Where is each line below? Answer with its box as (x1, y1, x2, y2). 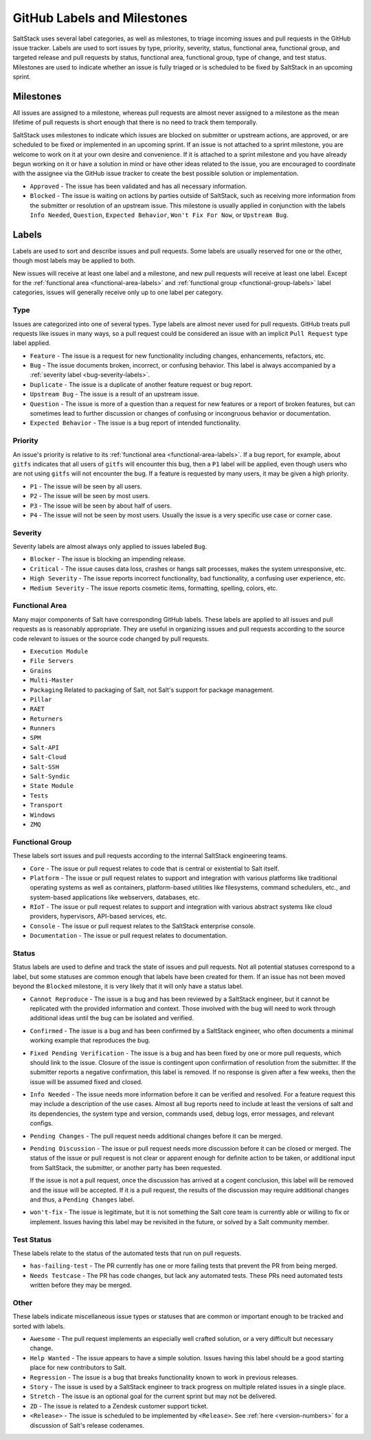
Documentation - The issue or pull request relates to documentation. (30, 932, 228, 940)
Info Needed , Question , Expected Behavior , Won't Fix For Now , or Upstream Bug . (30, 210, 289, 219)
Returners (30, 715, 63, 723)
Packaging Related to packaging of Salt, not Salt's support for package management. (30, 686, 274, 694)
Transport (30, 801, 63, 809)
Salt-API (30, 743, 60, 752)
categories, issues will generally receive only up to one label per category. (12, 289, 223, 297)
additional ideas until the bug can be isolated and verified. (30, 1014, 194, 1022)
